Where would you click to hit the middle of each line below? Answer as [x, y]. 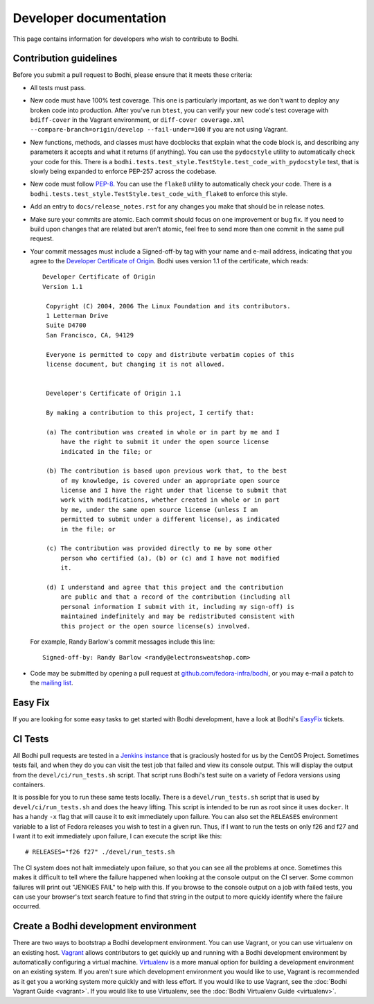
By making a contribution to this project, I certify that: [150, 413]
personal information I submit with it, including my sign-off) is [177, 607]
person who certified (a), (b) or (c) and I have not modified [170, 558]
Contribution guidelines [65, 59]
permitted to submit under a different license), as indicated [170, 519]
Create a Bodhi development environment [105, 926]
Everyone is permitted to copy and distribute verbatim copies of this [170, 354]
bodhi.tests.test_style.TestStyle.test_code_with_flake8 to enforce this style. [159, 193]
